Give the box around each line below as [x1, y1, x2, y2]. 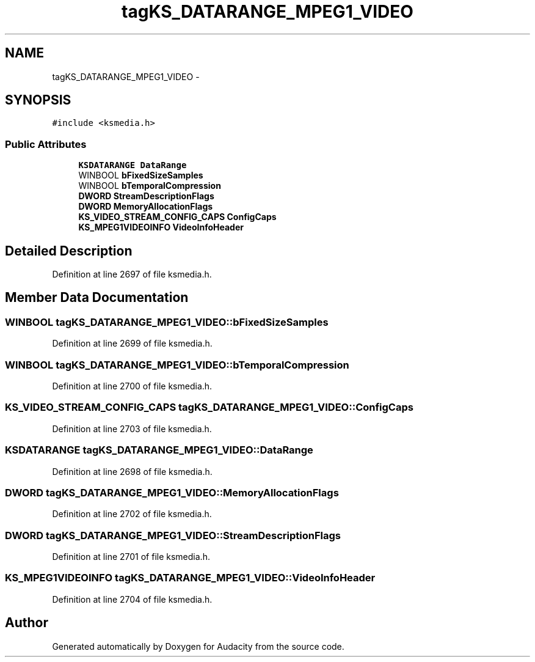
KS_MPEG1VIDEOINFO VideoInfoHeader [78, 222, 244, 233]
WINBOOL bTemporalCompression [78, 180, 221, 191]
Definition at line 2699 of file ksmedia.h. [52, 338, 213, 349]
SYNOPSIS [5, 92, 71, 108]
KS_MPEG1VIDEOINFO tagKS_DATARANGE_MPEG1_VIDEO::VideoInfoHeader [5, 572, 376, 584]
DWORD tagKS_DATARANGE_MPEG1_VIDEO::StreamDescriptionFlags [5, 529, 341, 542]
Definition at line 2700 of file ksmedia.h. [52, 381, 213, 391]
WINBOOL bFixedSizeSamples [78, 170, 203, 181]
